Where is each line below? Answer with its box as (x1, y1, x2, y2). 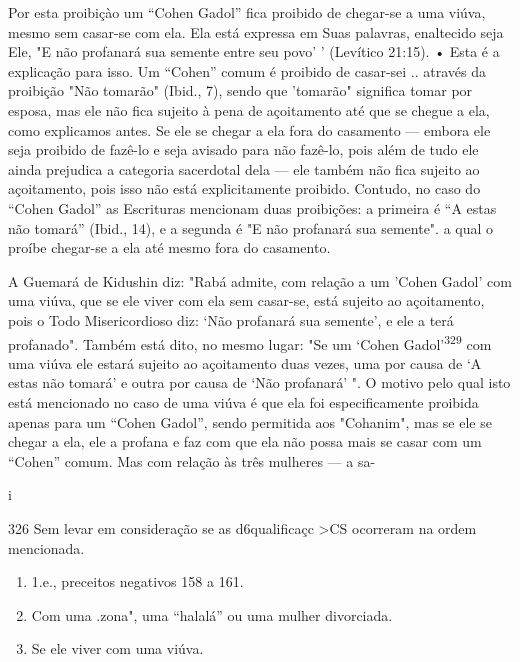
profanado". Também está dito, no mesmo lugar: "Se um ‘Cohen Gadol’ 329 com (8, 330, 492, 354)
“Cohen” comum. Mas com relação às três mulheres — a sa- (8, 450, 376, 471)
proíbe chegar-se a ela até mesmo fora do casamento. (8, 237, 331, 258)
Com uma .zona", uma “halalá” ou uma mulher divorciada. (31, 604, 393, 625)
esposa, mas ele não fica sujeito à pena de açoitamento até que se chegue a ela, (8, 99, 490, 120)
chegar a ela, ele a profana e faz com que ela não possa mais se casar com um (8, 431, 482, 452)
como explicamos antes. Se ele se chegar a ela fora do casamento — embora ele (8, 119, 491, 140)
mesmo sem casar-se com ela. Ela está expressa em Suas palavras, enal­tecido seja (8, 21, 504, 42)
